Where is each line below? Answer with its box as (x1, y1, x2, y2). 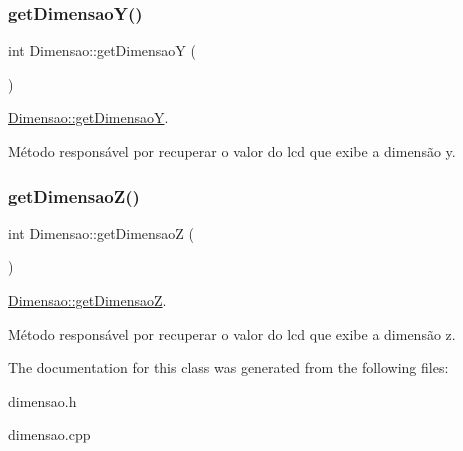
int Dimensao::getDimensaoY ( (8, 40, 196, 61)
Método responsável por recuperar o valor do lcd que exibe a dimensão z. (8, 323, 456, 344)
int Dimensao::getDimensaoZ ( (8, 222, 195, 243)
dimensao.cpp (8, 424, 91, 445)
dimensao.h (8, 390, 77, 411)
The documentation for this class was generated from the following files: (8, 357, 449, 378)
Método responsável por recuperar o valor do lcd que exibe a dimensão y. (8, 141, 456, 161)
